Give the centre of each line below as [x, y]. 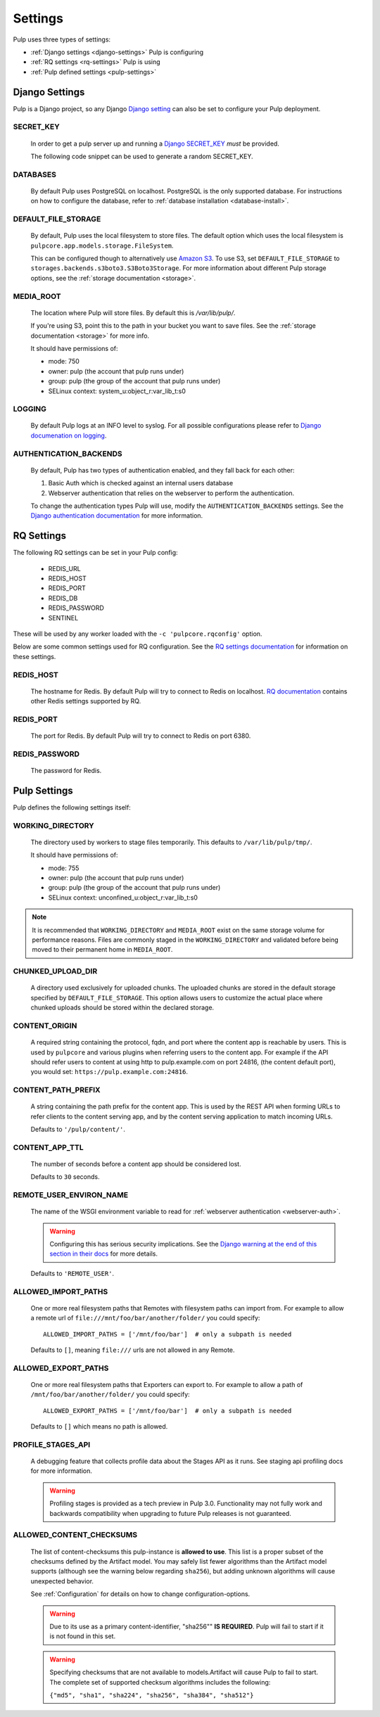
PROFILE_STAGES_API [52, 1444]
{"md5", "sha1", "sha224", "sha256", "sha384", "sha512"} [152, 1695]
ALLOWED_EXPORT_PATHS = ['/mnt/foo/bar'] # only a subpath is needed [167, 1411]
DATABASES [34, 174]
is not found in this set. [83, 1636]
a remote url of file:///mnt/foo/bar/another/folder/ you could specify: [145, 1318]
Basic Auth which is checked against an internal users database [141, 483]
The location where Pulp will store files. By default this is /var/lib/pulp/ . [133, 312]
